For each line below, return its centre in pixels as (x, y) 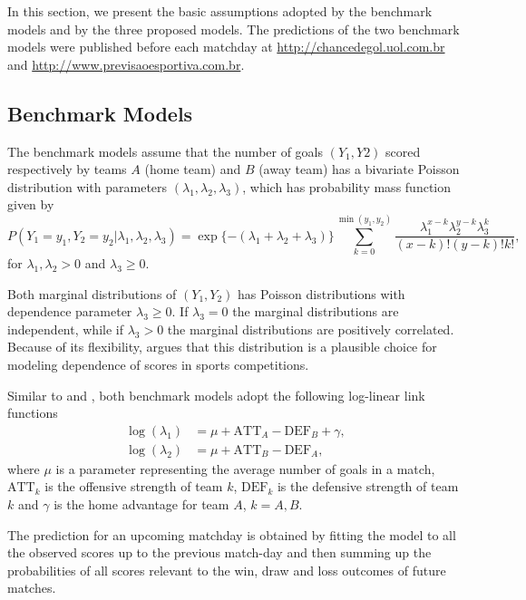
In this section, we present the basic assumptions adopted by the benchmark (220, 11)
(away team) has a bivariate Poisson (359, 169)
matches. (32, 588)
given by (31, 204)
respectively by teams (67, 169)
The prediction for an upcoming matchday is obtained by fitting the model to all (232, 534)
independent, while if (65, 329)
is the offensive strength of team (134, 486)
